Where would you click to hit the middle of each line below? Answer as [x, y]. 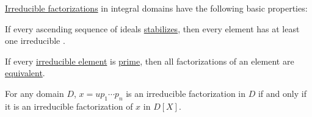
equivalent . [25, 73]
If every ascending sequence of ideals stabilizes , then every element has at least [152, 28]
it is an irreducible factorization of [69, 106]
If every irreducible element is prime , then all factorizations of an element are [150, 61]
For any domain [34, 93]
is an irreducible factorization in [186, 93]
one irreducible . [35, 41]
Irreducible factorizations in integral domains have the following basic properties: [156, 8]
